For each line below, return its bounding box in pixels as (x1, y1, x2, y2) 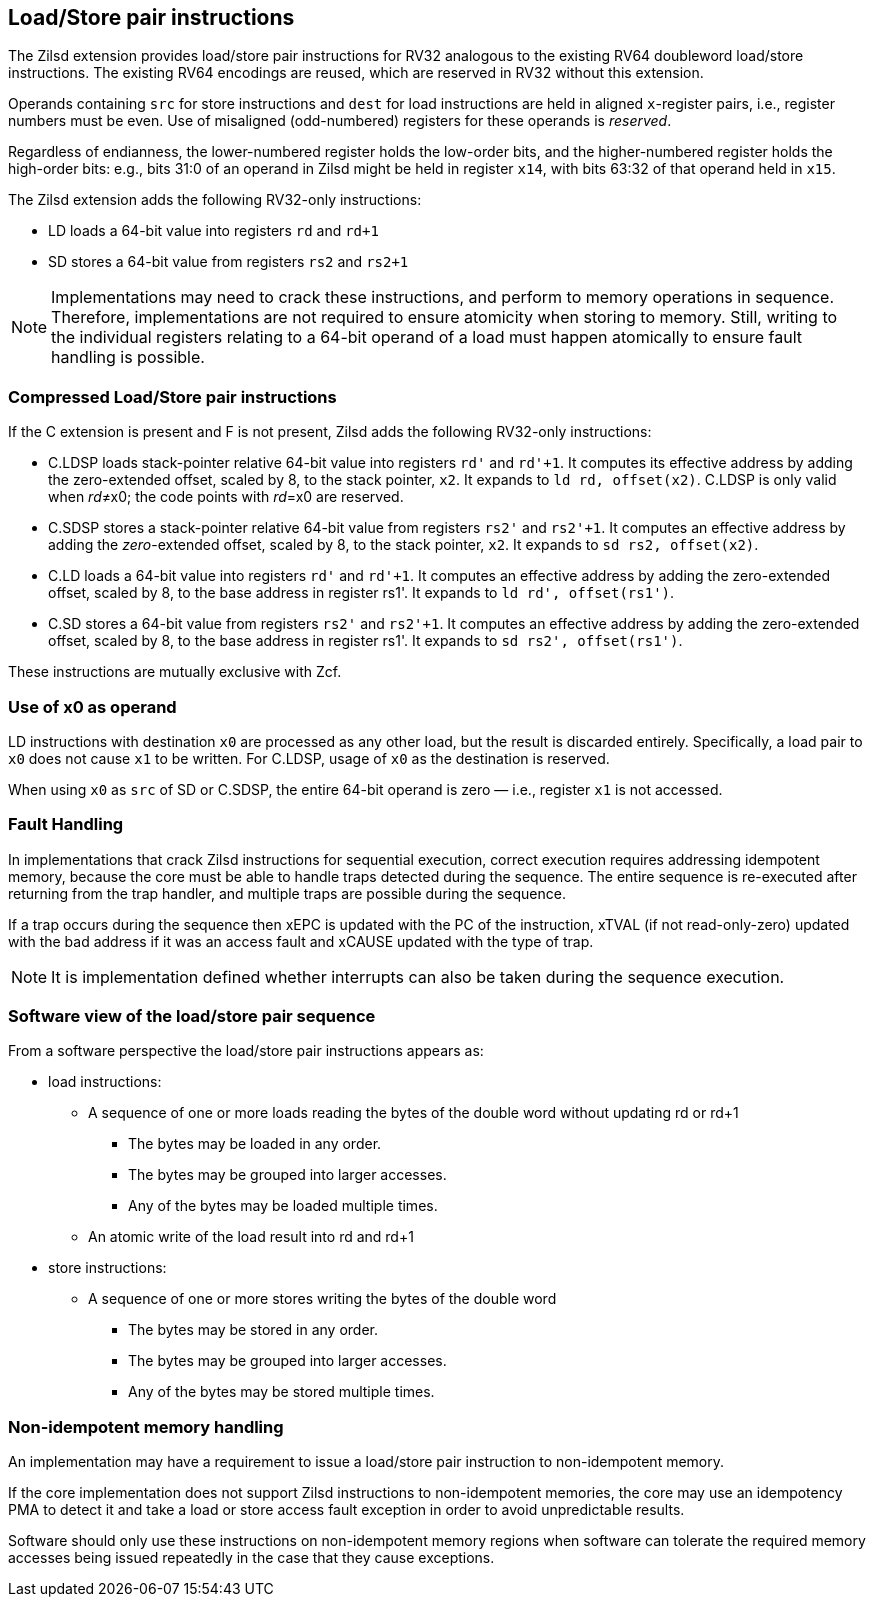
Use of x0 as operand (8, 696, 177, 717)
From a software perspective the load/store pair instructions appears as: (8, 1042, 484, 1060)
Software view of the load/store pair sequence (8, 1006, 376, 1027)
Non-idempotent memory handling (8, 1416, 284, 1437)
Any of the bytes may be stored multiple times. (128, 1383, 435, 1401)
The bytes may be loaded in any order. (128, 1135, 382, 1153)
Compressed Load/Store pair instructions (8, 386, 337, 407)
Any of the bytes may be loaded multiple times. (128, 1197, 438, 1215)
